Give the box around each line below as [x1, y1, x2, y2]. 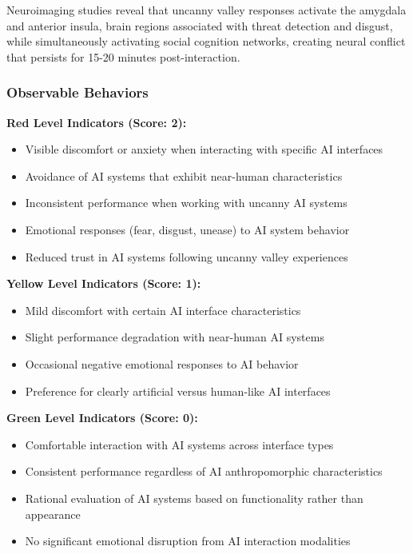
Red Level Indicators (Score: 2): [6, 114, 187, 130]
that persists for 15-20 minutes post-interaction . [6, 48, 240, 65]
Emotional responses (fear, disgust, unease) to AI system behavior [25, 221, 350, 237]
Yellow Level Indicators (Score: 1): [6, 275, 201, 292]
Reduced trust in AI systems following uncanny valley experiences [25, 248, 348, 265]
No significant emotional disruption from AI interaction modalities [25, 532, 351, 549]
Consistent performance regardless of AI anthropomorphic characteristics [25, 463, 383, 480]
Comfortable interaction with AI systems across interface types [25, 436, 334, 452]
